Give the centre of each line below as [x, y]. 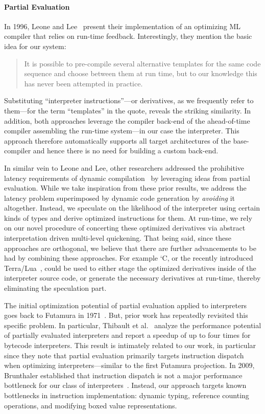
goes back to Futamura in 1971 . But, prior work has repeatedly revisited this [126, 315]
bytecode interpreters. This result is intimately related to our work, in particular [130, 345]
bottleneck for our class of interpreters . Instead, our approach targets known [125, 385]
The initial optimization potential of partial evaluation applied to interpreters [126, 305]
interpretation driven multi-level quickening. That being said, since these [118, 238]
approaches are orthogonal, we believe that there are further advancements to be [130, 248]
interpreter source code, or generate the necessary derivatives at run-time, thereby [132, 278]
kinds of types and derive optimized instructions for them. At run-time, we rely [128, 217]
